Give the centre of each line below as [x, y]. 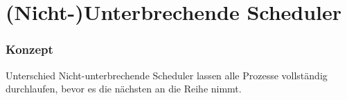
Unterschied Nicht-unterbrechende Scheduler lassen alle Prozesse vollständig [167, 75]
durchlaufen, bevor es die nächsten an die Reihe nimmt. [124, 89]
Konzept [29, 49]
